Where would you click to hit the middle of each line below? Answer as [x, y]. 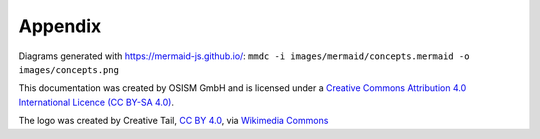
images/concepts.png [69, 69]
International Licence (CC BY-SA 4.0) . [96, 102]
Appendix [60, 26]
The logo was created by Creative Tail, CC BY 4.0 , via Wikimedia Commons [173, 121]
